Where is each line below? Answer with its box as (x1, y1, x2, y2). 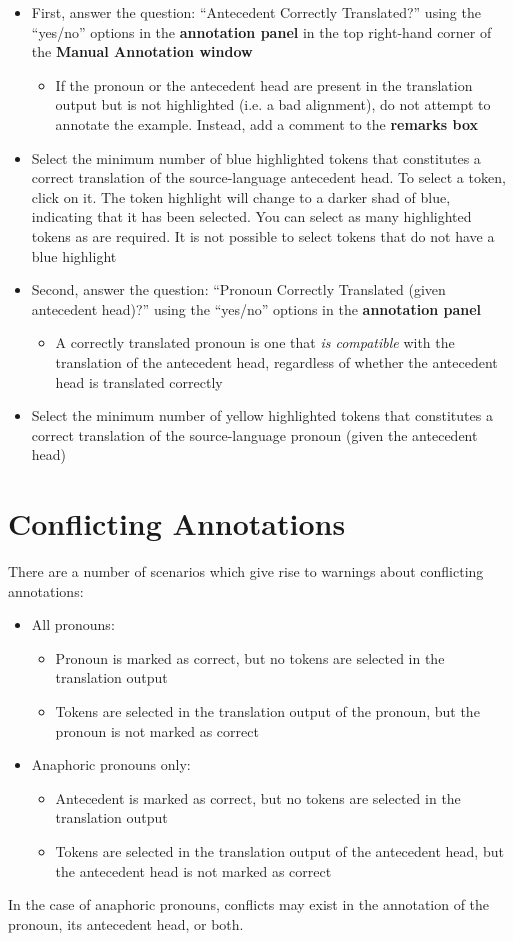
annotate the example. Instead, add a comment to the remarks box (55, 113, 479, 134)
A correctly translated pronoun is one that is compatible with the (55, 332, 455, 353)
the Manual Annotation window (31, 41, 253, 62)
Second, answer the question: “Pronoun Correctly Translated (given (31, 279, 446, 300)
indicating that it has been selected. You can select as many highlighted (31, 206, 472, 227)
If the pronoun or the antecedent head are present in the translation (55, 74, 473, 95)
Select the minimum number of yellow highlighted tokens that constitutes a (31, 405, 493, 426)
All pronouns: (31, 614, 115, 635)
